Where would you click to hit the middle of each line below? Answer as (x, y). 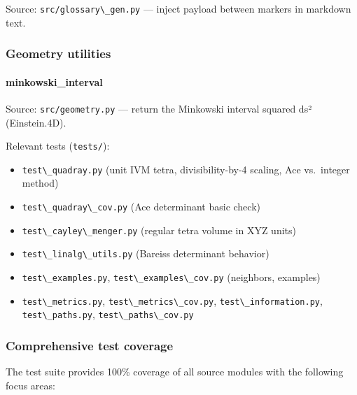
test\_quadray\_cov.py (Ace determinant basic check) (141, 207)
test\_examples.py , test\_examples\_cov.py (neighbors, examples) (171, 277)
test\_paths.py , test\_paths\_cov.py (108, 314)
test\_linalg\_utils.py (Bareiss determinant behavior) (146, 253)
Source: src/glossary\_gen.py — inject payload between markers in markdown (178, 8)
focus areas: (30, 385)
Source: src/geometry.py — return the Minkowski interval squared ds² (159, 108)
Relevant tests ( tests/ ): (58, 146)
